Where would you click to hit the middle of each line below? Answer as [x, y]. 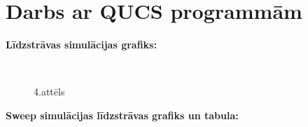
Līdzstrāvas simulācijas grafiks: [81, 45]
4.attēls [49, 92]
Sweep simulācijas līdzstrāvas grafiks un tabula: [122, 115]
